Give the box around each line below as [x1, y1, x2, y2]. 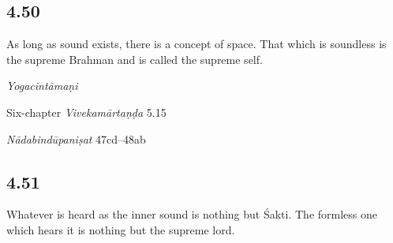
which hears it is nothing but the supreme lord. [6, 221, 235, 237]
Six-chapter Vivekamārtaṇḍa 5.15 [6, 103, 167, 120]
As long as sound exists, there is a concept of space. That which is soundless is [6, 36, 387, 52]
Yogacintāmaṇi [6, 77, 78, 94]
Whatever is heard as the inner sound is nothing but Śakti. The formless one [6, 206, 378, 222]
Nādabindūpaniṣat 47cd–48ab [6, 130, 146, 147]
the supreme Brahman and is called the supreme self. [6, 50, 263, 67]
